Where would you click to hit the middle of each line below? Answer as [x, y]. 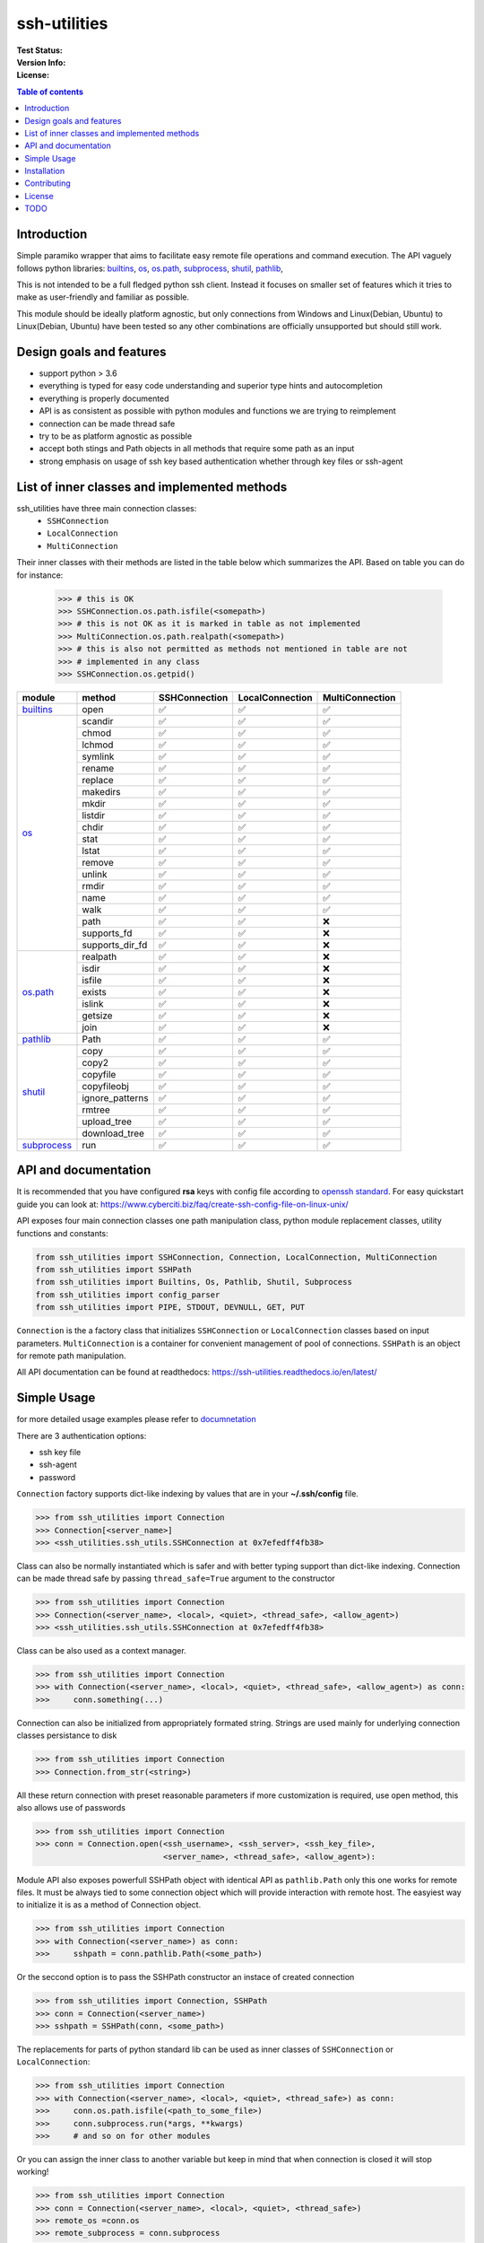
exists [94, 991]
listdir [94, 815]
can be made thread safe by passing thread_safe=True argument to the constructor [176, 1578]
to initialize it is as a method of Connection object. [109, 1905]
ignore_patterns [115, 1097]
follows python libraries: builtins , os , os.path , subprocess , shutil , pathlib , [150, 268]
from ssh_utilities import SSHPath [113, 1269]
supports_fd [107, 933]
